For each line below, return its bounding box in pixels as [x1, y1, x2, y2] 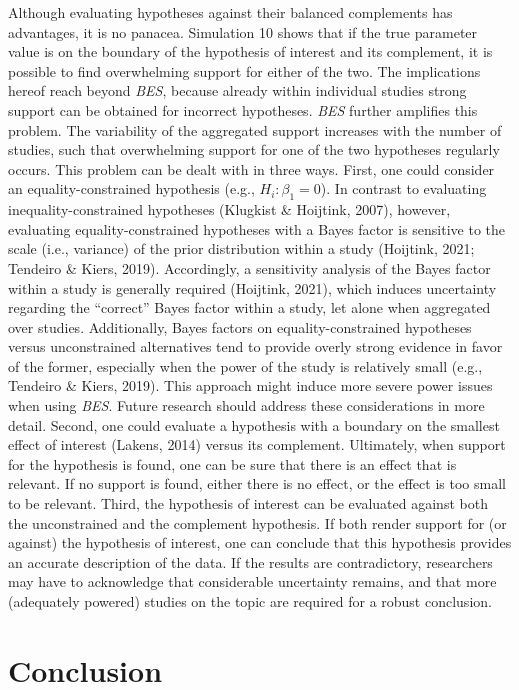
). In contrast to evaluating [320, 178, 487, 199]
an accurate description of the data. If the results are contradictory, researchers [8, 551, 493, 572]
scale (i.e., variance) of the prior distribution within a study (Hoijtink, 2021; [8, 238, 475, 259]
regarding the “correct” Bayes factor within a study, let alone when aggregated [8, 297, 491, 318]
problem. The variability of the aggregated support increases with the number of [8, 119, 502, 140]
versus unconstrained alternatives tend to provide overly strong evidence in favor [8, 336, 503, 357]
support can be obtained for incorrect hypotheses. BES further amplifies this [8, 99, 478, 120]
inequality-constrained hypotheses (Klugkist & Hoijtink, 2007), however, [8, 199, 451, 220]
